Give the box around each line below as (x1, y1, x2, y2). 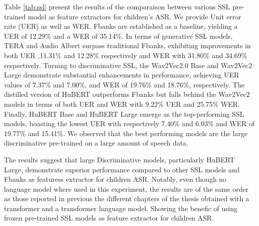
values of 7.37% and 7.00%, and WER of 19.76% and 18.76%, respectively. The (4, 79, 245, 89)
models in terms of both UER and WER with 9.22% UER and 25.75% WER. (4, 98, 240, 109)
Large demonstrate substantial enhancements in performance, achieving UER (4, 70, 239, 80)
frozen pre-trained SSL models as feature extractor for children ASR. (4, 213, 214, 223)
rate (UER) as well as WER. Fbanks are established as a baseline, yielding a (4, 21, 238, 31)
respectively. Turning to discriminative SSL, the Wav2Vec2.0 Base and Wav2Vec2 (4, 60, 252, 70)
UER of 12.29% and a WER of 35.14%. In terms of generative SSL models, (4, 30, 233, 41)
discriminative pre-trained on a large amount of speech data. (4, 138, 188, 148)
